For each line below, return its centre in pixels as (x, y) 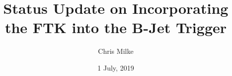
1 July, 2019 (116, 67)
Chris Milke (116, 51)
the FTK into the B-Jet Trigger (116, 27)
